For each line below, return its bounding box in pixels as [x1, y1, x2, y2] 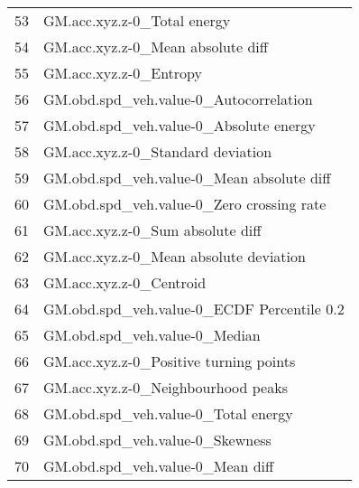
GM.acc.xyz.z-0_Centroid [43, 272, 207, 293]
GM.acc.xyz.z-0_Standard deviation [43, 141, 272, 162]
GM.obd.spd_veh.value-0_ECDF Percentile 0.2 [43, 298, 345, 319]
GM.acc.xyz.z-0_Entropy [43, 62, 202, 83]
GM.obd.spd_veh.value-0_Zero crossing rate [43, 193, 327, 214]
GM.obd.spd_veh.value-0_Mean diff [43, 455, 274, 476]
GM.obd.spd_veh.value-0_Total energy [43, 403, 293, 424]
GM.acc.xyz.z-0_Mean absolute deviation [43, 246, 306, 267]
